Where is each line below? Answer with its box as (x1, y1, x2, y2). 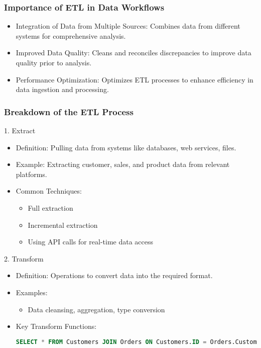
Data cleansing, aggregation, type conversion (28, 304, 165, 314)
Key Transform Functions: (16, 321, 97, 331)
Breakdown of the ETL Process (4, 105, 134, 118)
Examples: (16, 287, 48, 297)
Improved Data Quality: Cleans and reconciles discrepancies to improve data (16, 47, 251, 58)
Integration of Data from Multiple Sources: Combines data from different (16, 21, 240, 31)
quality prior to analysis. (16, 57, 92, 67)
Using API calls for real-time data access (28, 236, 154, 247)
